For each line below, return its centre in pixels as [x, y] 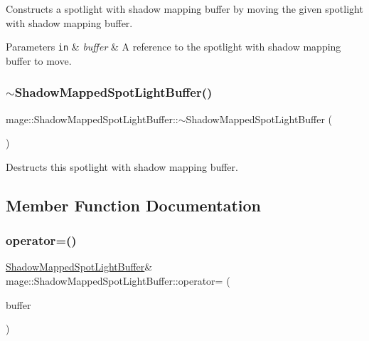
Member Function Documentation [134, 205]
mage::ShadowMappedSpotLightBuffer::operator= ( [118, 281]
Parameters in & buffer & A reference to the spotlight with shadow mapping [173, 47]
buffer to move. [39, 60]
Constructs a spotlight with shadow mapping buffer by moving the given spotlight [184, 9]
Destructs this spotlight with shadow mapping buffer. [122, 166]
